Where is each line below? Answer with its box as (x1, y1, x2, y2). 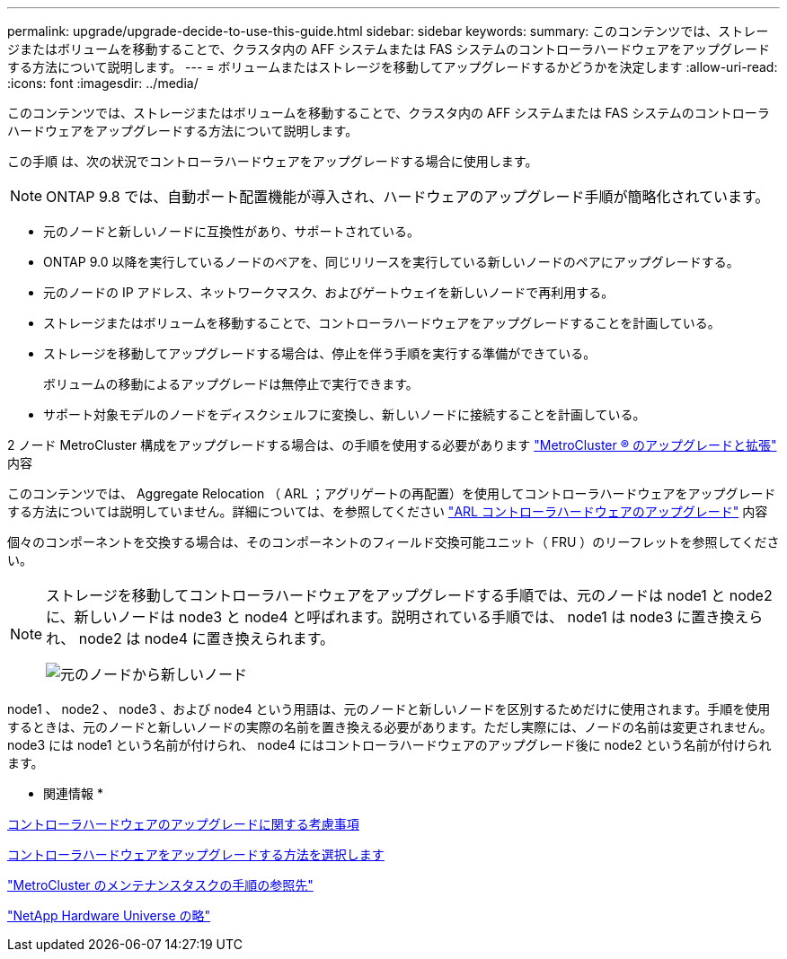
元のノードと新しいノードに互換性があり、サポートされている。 (43, 224, 420, 239)
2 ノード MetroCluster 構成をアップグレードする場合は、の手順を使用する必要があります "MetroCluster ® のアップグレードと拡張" (7, 437, 777, 453)
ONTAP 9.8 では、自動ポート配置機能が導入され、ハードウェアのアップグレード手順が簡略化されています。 (46, 188, 770, 206)
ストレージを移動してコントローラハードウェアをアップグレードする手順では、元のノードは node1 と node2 (46, 586, 773, 604)
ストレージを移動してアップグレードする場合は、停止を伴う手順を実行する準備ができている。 (43, 346, 597, 361)
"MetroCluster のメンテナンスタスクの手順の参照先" (7, 877, 314, 893)
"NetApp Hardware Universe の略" (7, 908, 211, 923)
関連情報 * (43, 786, 103, 801)
